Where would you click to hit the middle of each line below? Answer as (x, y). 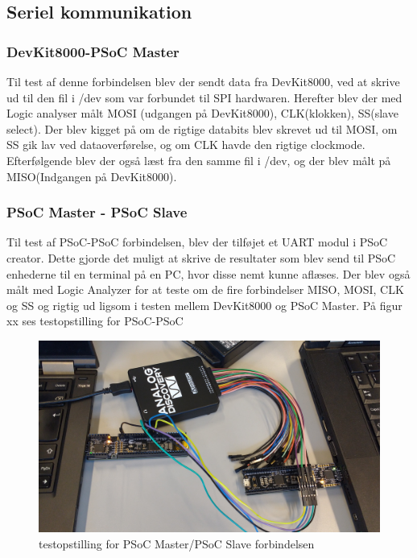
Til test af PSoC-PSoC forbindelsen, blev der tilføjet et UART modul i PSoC (197, 242)
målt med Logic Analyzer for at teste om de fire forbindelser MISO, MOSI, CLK (205, 289)
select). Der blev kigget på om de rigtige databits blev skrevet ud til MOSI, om (202, 128)
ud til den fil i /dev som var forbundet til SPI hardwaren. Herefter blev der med (204, 97)
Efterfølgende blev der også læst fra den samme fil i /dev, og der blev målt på (199, 160)
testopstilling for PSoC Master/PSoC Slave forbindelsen (177, 544)
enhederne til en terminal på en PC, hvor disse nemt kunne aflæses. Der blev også (208, 273)
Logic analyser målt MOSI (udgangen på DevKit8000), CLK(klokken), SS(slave (202, 113)
